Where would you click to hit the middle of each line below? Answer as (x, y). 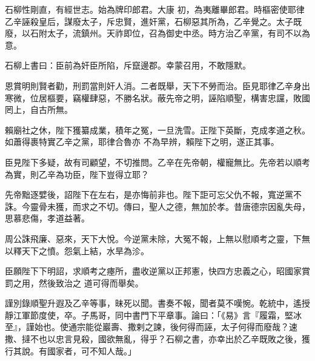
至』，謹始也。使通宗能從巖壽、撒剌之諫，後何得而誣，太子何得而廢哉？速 (151, 327)
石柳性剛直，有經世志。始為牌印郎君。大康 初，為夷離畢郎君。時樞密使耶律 (155, 9)
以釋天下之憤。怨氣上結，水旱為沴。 (77, 250)
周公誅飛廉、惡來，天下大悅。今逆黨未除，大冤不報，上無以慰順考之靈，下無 (157, 238)
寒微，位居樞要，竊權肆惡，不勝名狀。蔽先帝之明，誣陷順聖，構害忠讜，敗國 (157, 97)
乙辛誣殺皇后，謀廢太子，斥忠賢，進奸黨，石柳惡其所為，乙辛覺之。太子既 (153, 21)
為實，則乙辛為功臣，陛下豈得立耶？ (77, 174)
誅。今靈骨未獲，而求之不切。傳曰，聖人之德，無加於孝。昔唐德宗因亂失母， (157, 206)
